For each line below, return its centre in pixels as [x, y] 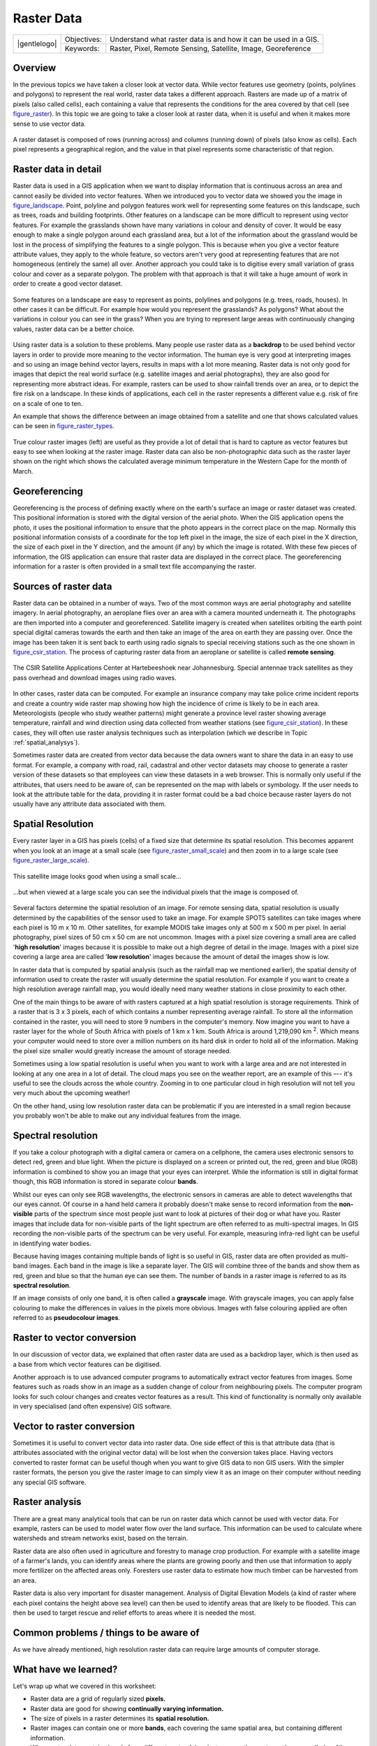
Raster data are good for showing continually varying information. [127, 1708]
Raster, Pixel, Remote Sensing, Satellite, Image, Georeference [210, 48]
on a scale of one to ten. [48, 403]
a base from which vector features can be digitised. [87, 1364]
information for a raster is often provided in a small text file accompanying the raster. [134, 566]
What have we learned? [65, 1669]
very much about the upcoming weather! [72, 1093]
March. [23, 471]
